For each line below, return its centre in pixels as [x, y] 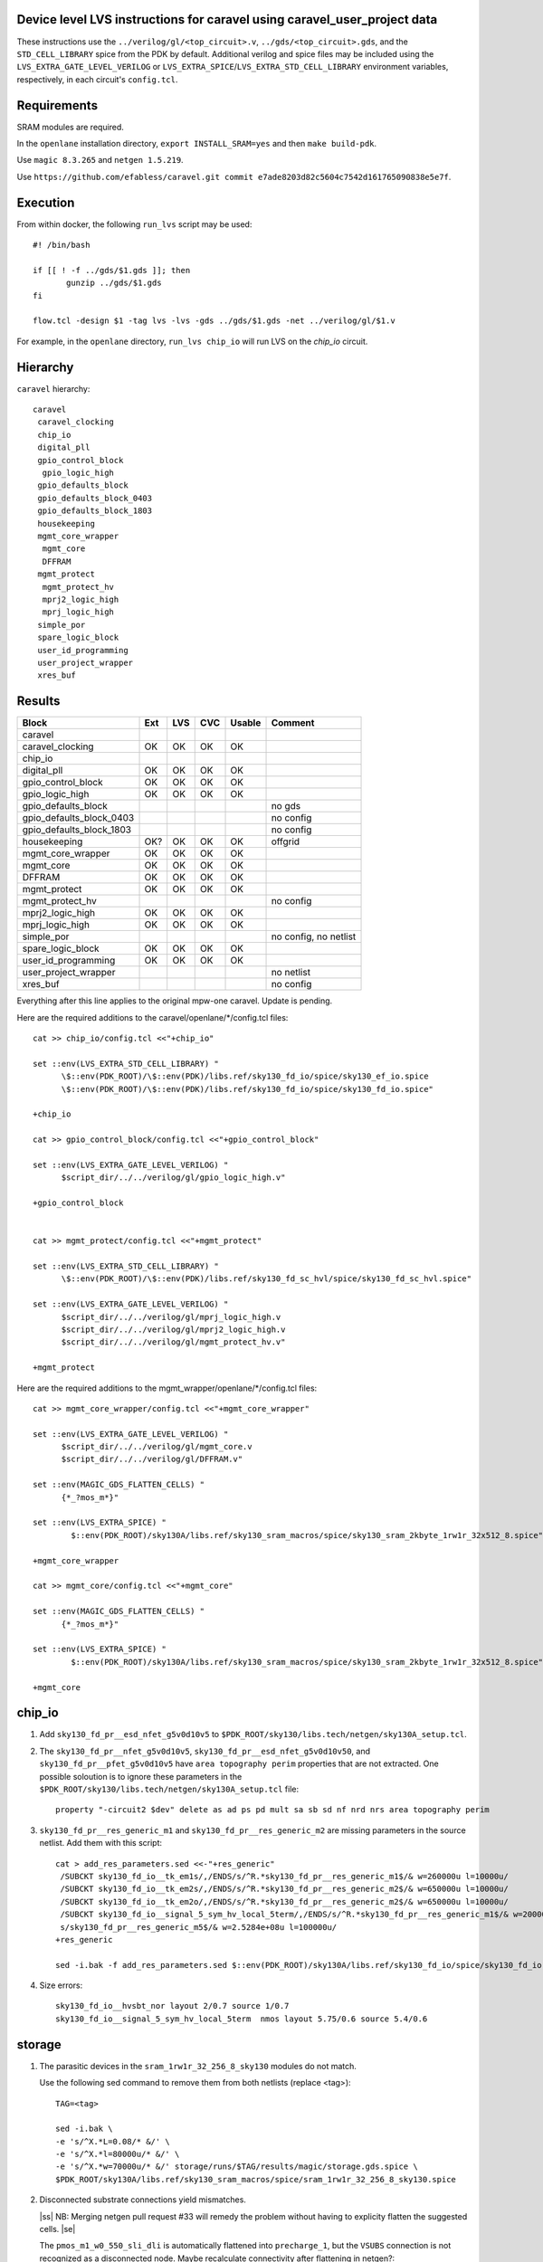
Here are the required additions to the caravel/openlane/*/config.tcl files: [152, 1017]
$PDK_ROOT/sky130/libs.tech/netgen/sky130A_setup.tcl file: [169, 1789]
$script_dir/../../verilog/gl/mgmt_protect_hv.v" [173, 1342]
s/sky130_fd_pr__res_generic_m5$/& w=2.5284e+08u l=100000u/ [199, 1927]
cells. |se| [57, 2229]
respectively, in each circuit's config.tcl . [97, 79]
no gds [286, 806]
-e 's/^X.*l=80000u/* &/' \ [118, 2154]
